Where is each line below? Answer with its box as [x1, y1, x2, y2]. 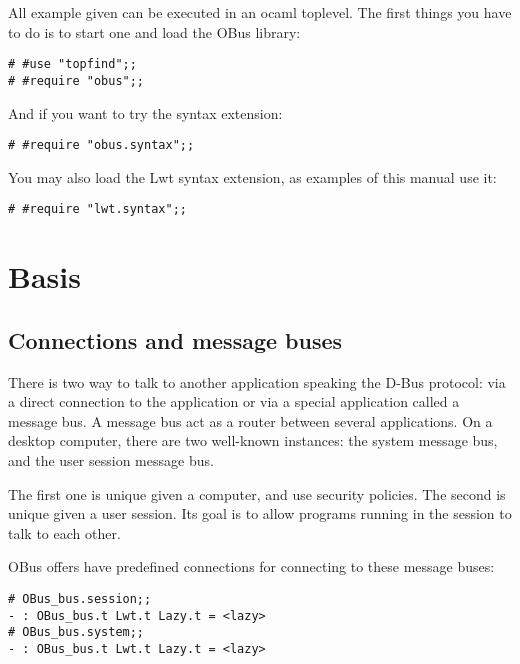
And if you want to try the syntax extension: [8, 102, 283, 123]
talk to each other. [8, 522, 121, 543]
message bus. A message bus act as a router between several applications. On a [8, 410, 493, 431]
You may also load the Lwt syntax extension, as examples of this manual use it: [8, 166, 497, 187]
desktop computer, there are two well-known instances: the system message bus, [8, 430, 498, 451]
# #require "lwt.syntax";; [8, 202, 187, 217]
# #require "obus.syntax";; [8, 138, 195, 153]
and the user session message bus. [8, 449, 214, 470]
